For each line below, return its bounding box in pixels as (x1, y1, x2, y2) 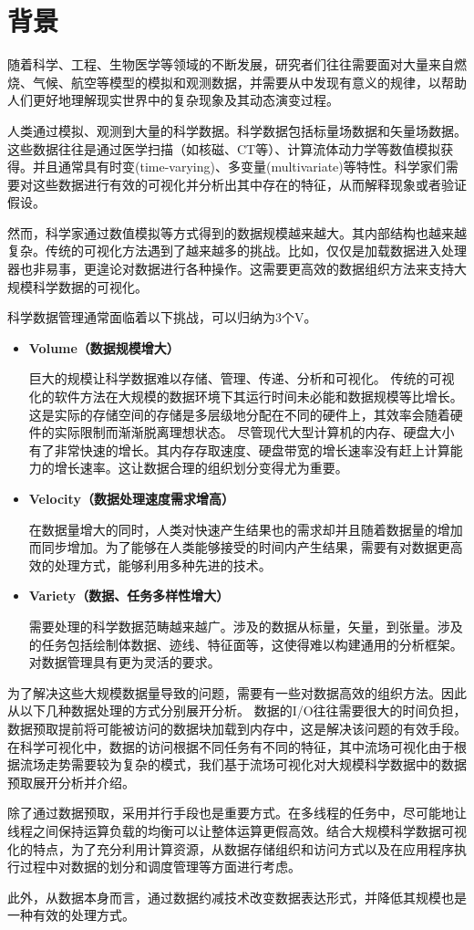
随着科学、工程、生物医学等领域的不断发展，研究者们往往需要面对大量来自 (7, 55, 454, 74)
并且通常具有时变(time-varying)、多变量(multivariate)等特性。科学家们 (32, 157, 446, 176)
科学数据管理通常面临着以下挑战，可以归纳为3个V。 (7, 308, 317, 327)
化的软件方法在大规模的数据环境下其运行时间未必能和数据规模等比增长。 (28, 387, 463, 406)
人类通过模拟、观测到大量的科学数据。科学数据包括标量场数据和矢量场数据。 (7, 120, 467, 140)
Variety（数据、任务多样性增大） (28, 586, 230, 605)
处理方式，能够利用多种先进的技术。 (54, 555, 272, 574)
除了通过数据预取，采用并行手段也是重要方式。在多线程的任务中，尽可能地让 (7, 803, 467, 822)
